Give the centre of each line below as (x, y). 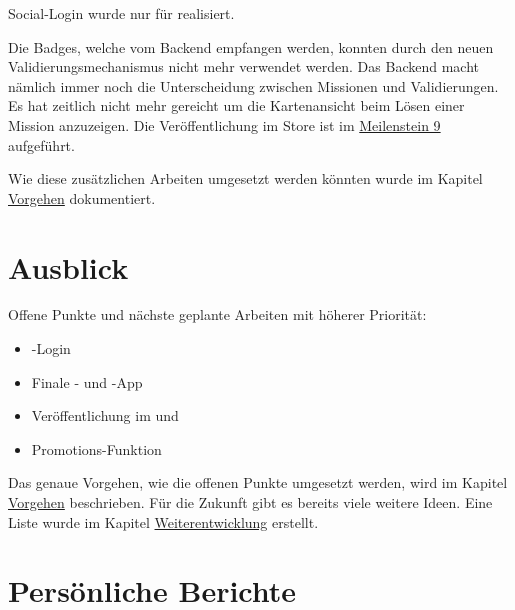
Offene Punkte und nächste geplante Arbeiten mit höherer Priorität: (217, 314)
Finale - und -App (87, 381)
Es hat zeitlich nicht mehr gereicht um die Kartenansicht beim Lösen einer (236, 105)
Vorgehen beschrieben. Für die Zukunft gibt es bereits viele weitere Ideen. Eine (250, 502)
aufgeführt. (41, 144)
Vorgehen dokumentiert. (82, 197)
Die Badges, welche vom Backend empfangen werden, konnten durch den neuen (251, 46)
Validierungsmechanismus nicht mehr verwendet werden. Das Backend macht (243, 66)
